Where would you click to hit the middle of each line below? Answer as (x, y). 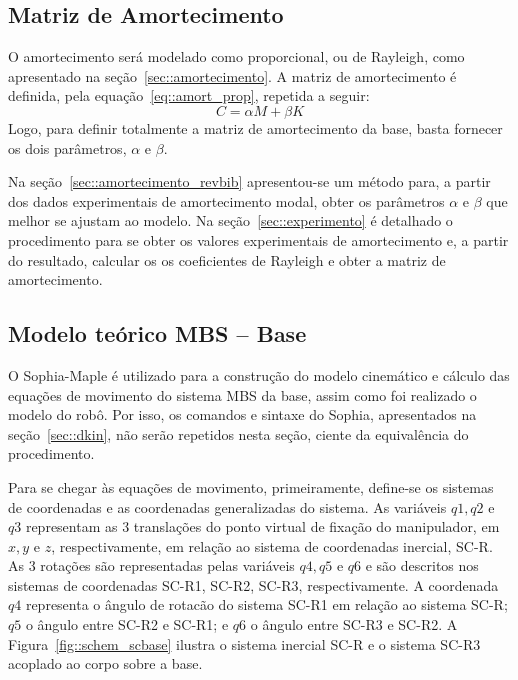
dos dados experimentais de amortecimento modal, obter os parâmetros (226, 200)
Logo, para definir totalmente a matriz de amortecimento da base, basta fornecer (255, 127)
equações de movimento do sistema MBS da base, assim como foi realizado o (242, 394)
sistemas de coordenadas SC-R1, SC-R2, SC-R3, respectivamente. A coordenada (253, 584)
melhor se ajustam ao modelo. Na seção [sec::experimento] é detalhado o (230, 220)
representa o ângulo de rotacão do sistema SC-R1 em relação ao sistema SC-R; (266, 604)
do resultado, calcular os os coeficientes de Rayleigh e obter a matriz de (227, 259)
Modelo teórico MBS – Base (157, 333)
